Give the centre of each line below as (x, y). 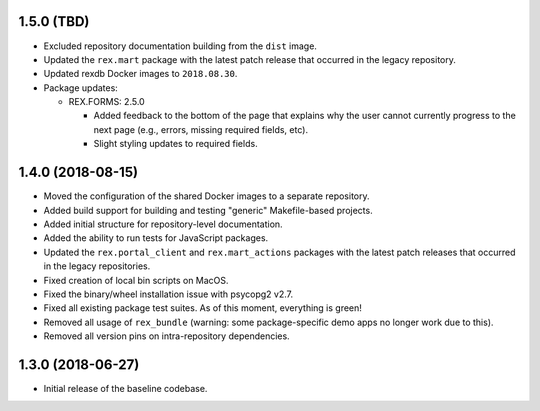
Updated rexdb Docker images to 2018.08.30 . (140, 74)
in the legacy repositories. (97, 266)
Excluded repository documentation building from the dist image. (180, 46)
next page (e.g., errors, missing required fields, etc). (201, 129)
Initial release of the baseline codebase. (125, 388)
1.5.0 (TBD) (54, 21)
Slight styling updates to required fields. (176, 144)
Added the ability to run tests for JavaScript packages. (156, 238)
